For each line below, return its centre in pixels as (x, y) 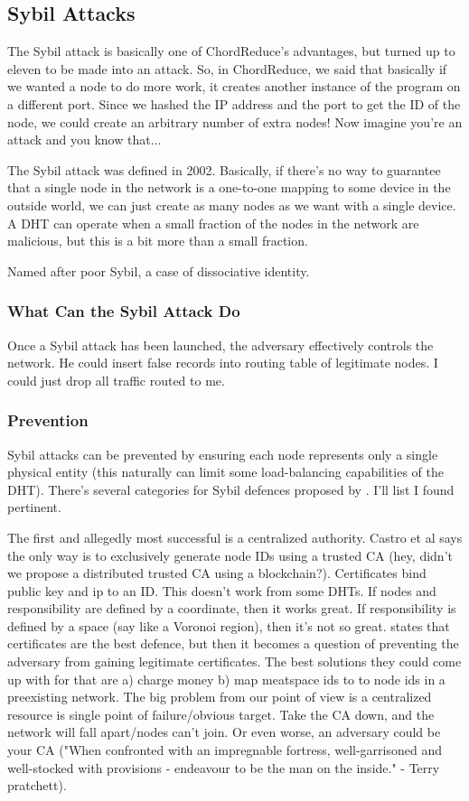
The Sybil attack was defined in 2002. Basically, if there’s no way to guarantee (224, 169)
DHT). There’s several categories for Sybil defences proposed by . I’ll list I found (231, 489)
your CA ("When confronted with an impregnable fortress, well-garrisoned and (225, 750)
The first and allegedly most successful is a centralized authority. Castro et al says (235, 537)
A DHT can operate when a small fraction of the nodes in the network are (213, 223)
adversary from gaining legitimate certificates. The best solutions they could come (234, 661)
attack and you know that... (84, 140)
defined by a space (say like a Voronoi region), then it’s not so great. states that (229, 625)
